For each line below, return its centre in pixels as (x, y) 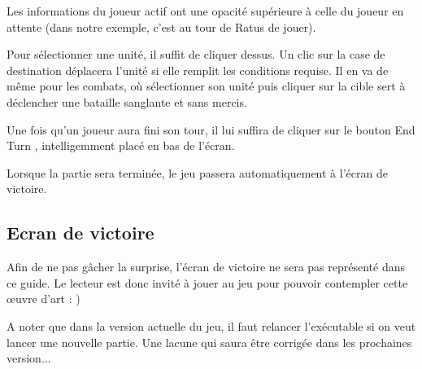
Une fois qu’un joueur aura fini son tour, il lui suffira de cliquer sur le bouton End (211, 129)
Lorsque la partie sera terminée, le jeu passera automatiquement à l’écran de (197, 172)
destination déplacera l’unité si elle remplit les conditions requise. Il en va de (198, 70)
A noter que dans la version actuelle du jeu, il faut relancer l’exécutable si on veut (211, 325)
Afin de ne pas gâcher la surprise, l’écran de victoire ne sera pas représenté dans (206, 267)
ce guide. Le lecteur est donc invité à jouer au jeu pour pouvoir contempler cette (207, 282)
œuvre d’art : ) (44, 299)
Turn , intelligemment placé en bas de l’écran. (121, 145)
